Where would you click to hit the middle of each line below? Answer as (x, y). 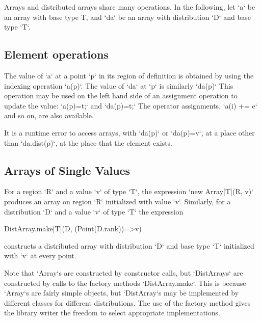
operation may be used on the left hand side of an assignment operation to (121, 96)
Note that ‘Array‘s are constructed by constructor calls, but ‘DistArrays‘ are (124, 272)
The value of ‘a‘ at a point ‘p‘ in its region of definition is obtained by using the (129, 75)
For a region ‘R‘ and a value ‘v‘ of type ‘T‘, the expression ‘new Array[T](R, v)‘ (129, 191)
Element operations (57, 54)
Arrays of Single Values (67, 170)
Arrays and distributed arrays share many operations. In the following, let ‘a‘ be (130, 7)
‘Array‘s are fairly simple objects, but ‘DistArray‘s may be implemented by (122, 293)
